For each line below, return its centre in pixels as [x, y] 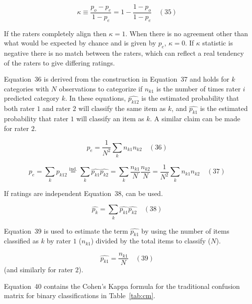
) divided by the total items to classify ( [151, 241]
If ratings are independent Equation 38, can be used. [83, 193]
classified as [21, 241]
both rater [19, 108]
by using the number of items [185, 230]
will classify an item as [110, 118]
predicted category [32, 98]
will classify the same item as [122, 108]
